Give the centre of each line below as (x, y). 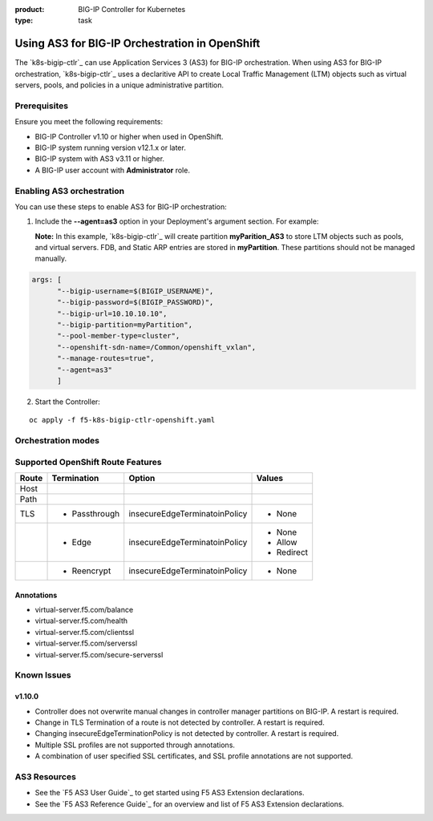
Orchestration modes (57, 441)
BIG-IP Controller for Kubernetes (132, 9)
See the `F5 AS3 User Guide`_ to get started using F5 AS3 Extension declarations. (170, 793)
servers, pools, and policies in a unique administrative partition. (119, 85)
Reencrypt (91, 571)
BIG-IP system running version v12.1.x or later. (110, 148)
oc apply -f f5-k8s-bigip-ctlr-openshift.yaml (122, 420)
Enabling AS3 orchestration (69, 191)
